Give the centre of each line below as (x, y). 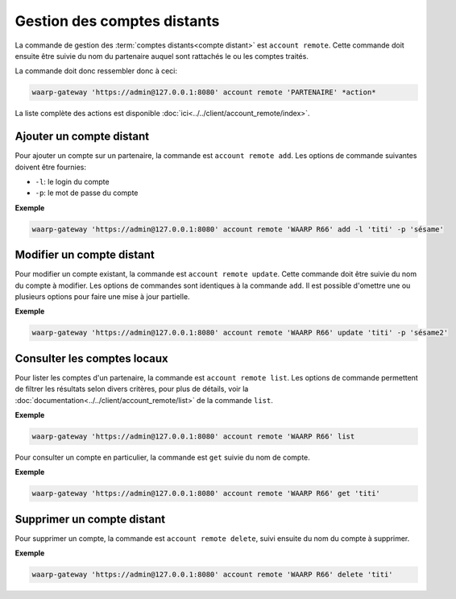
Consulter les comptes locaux (91, 358)
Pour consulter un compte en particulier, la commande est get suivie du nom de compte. (162, 458)
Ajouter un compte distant (82, 137)
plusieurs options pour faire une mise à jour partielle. (102, 297)
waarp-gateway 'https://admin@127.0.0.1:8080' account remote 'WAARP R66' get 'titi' (206, 493)
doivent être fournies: (50, 167)
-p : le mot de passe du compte (87, 193)
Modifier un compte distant (85, 255)
